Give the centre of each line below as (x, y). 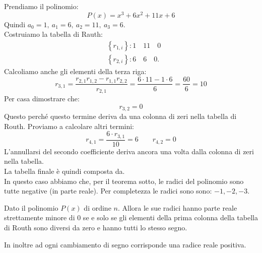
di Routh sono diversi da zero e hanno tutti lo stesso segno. (96, 227)
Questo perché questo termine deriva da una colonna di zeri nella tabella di (120, 116)
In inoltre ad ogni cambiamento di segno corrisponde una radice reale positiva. (125, 244)
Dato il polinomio (31, 207)
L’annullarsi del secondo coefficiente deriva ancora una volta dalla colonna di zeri (129, 151)
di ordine (97, 207)
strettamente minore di (40, 217)
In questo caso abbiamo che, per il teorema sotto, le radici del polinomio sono (124, 181)
